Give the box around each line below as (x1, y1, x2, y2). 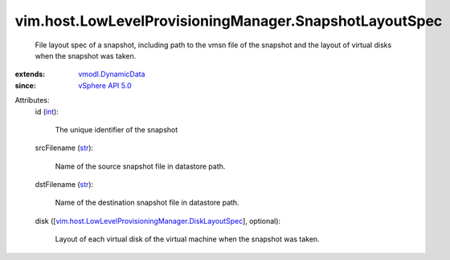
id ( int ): (35, 107, 59, 116)
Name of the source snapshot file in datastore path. (55, 161, 226, 171)
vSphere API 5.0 (78, 80, 132, 90)
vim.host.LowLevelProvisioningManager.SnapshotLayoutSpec (14, 12, 443, 30)
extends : (14, 69, 46, 79)
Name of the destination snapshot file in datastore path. (55, 197, 240, 208)
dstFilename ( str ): (35, 180, 94, 189)
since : (14, 80, 36, 90)
